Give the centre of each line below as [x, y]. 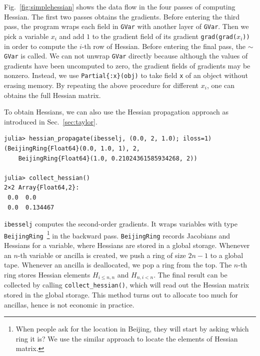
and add [72, 36]
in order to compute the [41, 46]
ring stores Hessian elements [47, 274]
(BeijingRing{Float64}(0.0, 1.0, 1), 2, [72, 148]
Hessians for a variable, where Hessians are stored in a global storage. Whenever [127, 245]
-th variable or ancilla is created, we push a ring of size [102, 255]
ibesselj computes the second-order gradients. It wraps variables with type [121, 224]
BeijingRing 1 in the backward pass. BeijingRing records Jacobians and [117, 234]
